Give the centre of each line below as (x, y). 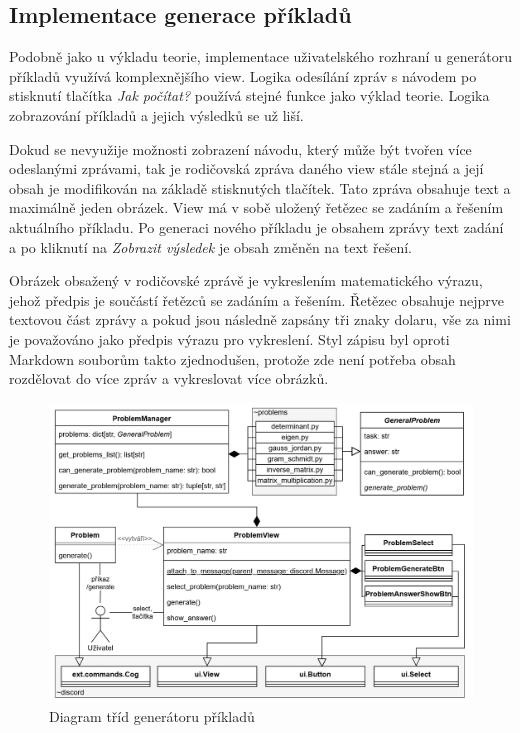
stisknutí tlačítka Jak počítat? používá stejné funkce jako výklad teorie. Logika (249, 95)
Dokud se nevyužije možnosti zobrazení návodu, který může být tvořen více (240, 148)
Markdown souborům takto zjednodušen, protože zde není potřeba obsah (232, 358)
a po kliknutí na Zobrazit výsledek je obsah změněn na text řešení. (210, 246)
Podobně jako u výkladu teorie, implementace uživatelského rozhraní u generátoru (260, 56)
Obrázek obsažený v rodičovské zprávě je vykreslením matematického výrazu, (246, 280)
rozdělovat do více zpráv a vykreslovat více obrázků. (169, 378)
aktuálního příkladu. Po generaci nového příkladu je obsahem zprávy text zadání (256, 226)
